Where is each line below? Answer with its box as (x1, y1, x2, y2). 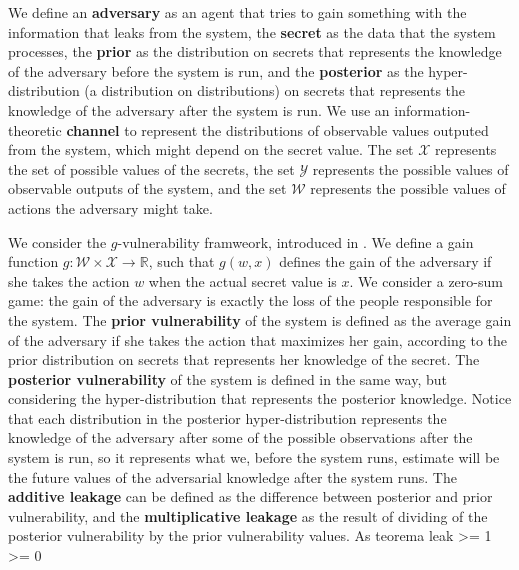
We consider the (8, 231, 107, 252)
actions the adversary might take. (8, 197, 213, 218)
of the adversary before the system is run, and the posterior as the (8, 60, 424, 81)
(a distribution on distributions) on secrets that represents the (84, 80, 466, 101)
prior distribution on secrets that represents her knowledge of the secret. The (8, 349, 480, 370)
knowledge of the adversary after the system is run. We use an (8, 99, 390, 120)
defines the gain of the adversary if (279, 251, 492, 272)
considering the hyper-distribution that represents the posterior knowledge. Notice (8, 388, 512, 409)
